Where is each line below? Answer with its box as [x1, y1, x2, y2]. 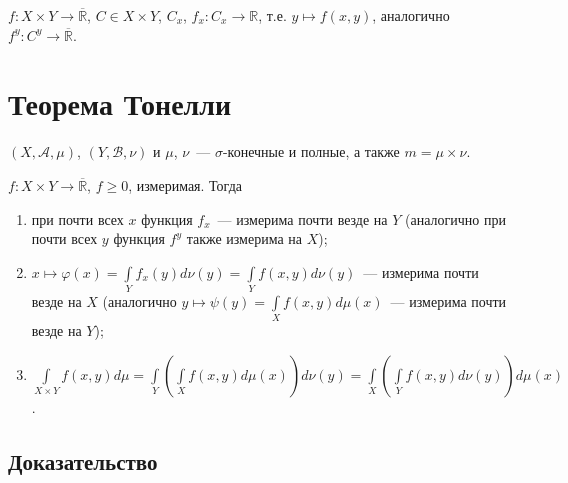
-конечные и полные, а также [222, 141, 400, 162]
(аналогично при [405, 208, 506, 229]
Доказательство [8, 445, 158, 476]
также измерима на [186, 228, 303, 249]
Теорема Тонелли [8, 83, 232, 124]
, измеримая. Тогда [128, 174, 242, 195]
